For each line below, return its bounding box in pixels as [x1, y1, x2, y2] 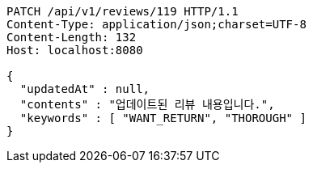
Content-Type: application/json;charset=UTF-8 [6, 18, 307, 31]
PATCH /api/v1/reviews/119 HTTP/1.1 [6, 5, 239, 18]
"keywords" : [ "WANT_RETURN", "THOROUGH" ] [19, 112, 307, 125]
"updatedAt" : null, [19, 82, 150, 95]
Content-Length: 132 [6, 31, 137, 44]
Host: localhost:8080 [6, 44, 143, 57]
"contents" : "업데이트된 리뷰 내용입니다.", [19, 98, 275, 111]
